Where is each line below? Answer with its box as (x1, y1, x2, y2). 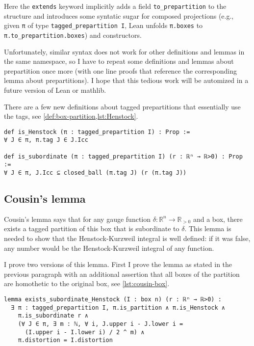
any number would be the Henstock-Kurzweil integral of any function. (4, 242, 214, 253)
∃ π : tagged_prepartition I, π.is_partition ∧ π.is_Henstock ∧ (11, 304, 226, 311)
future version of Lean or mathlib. (4, 84, 106, 95)
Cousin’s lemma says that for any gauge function (4, 213, 151, 224)
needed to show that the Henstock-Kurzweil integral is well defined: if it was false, (4, 233, 251, 243)
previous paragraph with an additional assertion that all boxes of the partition (4, 268, 240, 279)
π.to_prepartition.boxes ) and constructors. (4, 29, 142, 40)
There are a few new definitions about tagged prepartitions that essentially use (4, 101, 241, 111)
